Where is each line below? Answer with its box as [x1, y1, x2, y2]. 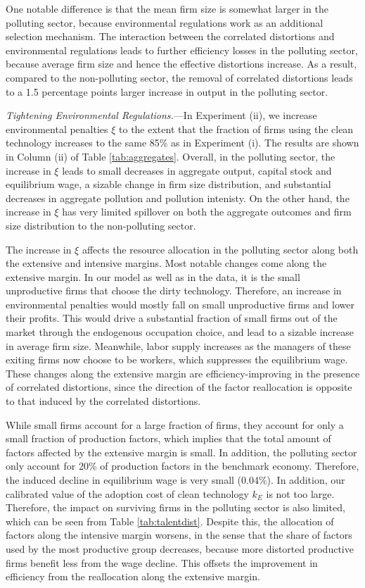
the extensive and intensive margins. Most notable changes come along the [6, 256, 327, 270]
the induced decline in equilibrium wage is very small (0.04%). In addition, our [6, 473, 345, 487]
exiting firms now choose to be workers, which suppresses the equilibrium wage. [6, 352, 348, 367]
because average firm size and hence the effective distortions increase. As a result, [6, 56, 357, 71]
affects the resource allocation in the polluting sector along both [82, 242, 359, 256]
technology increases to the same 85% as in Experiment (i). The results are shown [6, 135, 359, 150]
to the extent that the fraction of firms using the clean [119, 121, 354, 136]
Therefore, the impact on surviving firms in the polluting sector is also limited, [6, 500, 345, 515]
